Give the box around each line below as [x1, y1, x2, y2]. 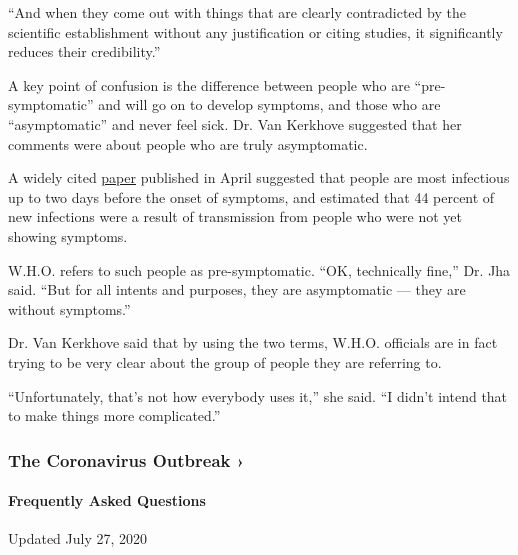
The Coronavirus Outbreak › [8, 447, 245, 472]
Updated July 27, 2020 [8, 528, 148, 549]
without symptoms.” [8, 298, 131, 319]
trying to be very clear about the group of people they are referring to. [8, 351, 442, 372]
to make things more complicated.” [8, 405, 221, 426]
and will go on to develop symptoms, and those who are [98, 94, 441, 115]
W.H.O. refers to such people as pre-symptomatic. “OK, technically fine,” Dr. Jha [8, 259, 511, 280]
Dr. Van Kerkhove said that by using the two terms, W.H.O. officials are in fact [8, 332, 498, 353]
